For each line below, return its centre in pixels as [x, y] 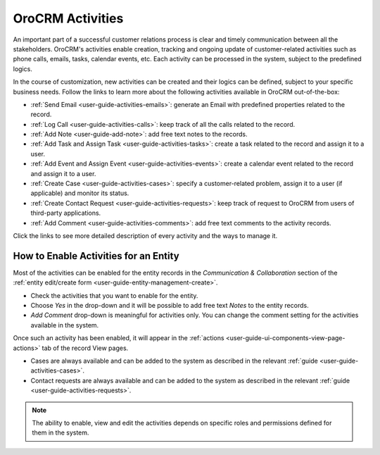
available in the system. [65, 325]
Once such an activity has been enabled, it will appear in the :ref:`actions [119, 338]
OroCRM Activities [68, 18]
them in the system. [61, 432]
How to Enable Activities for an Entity [96, 256]
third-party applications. [66, 213]
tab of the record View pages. [85, 348]
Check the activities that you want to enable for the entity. [114, 295]
